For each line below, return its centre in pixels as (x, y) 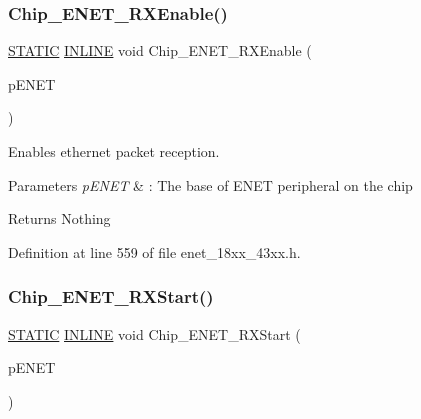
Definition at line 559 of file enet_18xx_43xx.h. (154, 251)
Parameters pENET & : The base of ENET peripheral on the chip (210, 184)
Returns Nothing (59, 218)
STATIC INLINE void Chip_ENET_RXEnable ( (160, 50)
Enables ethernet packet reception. (114, 151)
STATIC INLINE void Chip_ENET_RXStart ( (154, 333)
